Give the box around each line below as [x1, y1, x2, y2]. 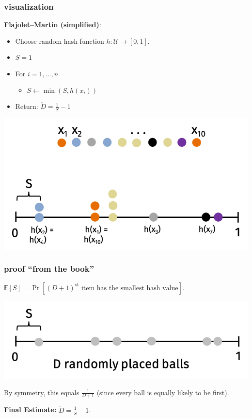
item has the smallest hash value [81, 284, 178, 292]
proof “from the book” [4, 262, 94, 275]
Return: [15, 101, 38, 111]
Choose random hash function [15, 35, 104, 46]
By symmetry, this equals [4, 387, 79, 397]
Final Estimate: [4, 404, 57, 415]
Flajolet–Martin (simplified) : [4, 19, 101, 30]
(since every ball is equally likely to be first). [96, 387, 229, 397]
